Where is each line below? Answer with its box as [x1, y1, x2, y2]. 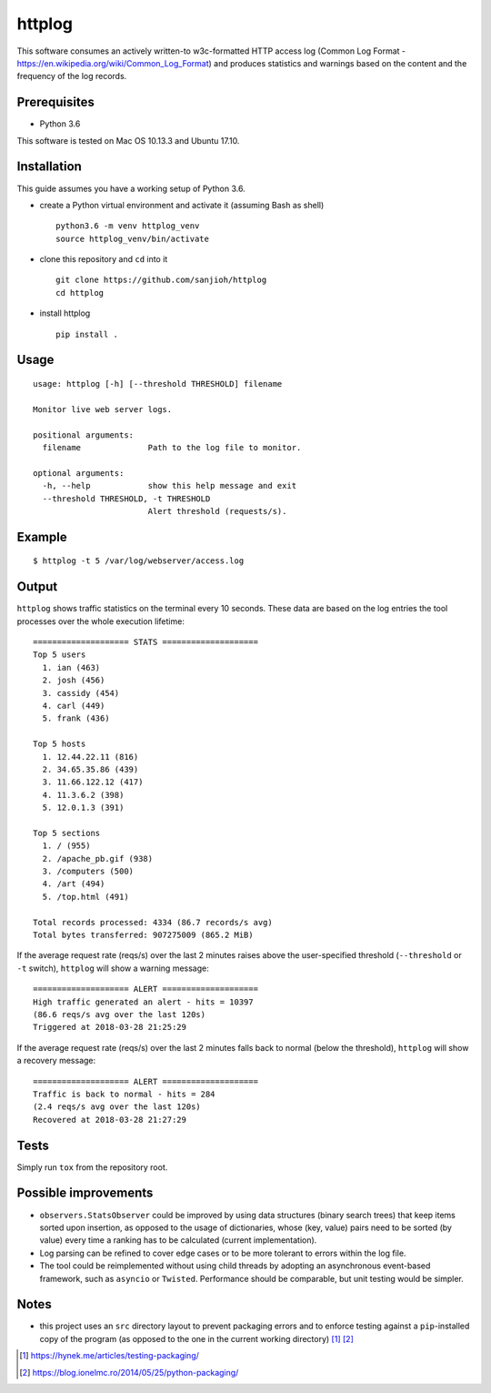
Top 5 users [33, 650, 86, 660]
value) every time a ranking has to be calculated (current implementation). [39, 1235, 317, 1246]
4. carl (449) [42, 701, 105, 712]
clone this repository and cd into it [39, 254, 168, 265]
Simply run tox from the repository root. [16, 1161, 168, 1173]
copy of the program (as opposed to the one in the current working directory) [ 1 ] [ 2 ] [39, 1333, 354, 1344]
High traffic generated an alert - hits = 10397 [33, 996, 254, 1007]
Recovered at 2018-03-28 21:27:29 [33, 1115, 186, 1125]
